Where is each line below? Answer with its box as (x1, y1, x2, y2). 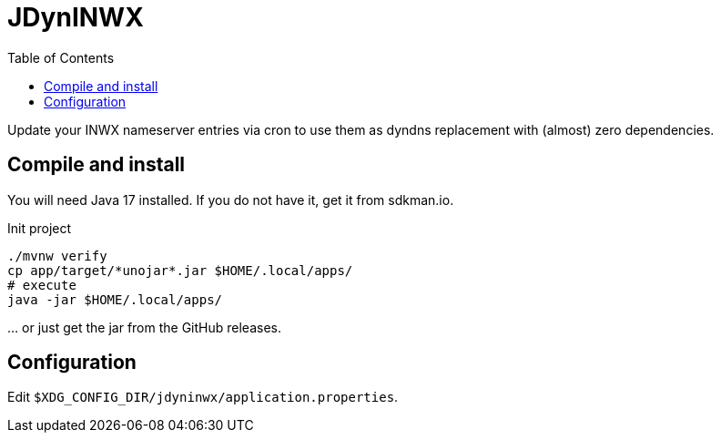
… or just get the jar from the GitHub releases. (7, 319, 282, 335)
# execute (7, 277, 76, 292)
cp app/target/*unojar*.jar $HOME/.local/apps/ (7, 262, 353, 278)
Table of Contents (7, 49, 115, 66)
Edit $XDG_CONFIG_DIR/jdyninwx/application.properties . (7, 389, 399, 405)
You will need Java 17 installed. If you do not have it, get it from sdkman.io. (7, 191, 454, 208)
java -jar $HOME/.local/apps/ (7, 292, 223, 307)
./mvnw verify (7, 248, 107, 263)
